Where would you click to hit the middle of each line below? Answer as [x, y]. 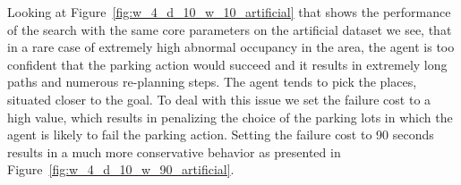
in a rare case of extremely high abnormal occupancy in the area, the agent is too [231, 47]
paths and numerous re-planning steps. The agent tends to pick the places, [212, 82]
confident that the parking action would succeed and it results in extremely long [227, 64]
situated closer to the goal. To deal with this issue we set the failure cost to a [219, 99]
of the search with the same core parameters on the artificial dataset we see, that [230, 29]
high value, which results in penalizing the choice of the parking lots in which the [230, 117]
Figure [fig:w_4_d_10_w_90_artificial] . [121, 169]
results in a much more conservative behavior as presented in [174, 151]
